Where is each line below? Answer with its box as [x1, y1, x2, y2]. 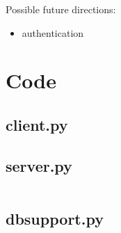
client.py [6, 113, 68, 135]
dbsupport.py [6, 207, 104, 229]
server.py [6, 154, 72, 176]
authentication [22, 25, 84, 40]
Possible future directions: [6, 2, 116, 16]
